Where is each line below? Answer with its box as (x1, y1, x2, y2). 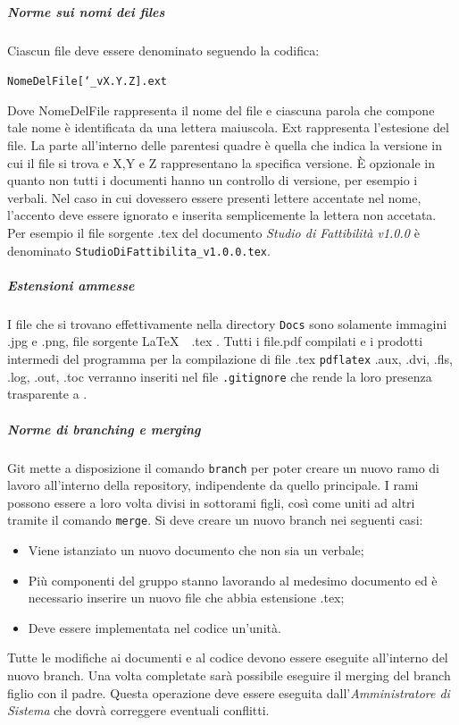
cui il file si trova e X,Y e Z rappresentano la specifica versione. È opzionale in (7, 153, 435, 172)
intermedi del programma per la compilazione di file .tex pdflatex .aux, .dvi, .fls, (7, 350, 453, 368)
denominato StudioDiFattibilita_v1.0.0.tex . (7, 240, 271, 259)
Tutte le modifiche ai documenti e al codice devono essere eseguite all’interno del (7, 648, 448, 667)
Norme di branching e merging (7, 419, 201, 438)
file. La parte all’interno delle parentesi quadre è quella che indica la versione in (7, 136, 443, 154)
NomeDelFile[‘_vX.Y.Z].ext (7, 75, 167, 89)
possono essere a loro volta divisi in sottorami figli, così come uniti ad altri (7, 493, 415, 511)
